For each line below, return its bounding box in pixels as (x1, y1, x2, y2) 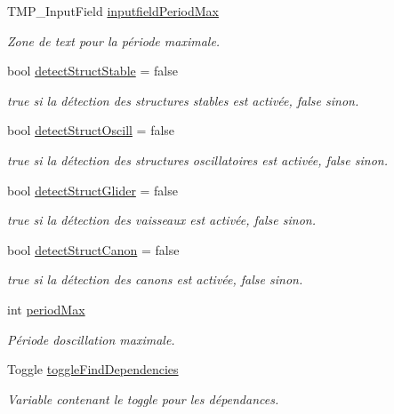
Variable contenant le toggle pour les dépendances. (7, 389, 279, 408)
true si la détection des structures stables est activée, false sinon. (7, 91, 359, 109)
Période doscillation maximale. (7, 330, 175, 348)
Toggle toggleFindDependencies (7, 360, 179, 378)
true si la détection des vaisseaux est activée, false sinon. (7, 211, 316, 229)
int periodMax (7, 299, 85, 318)
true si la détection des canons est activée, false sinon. (7, 270, 303, 289)
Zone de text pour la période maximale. (7, 31, 221, 50)
